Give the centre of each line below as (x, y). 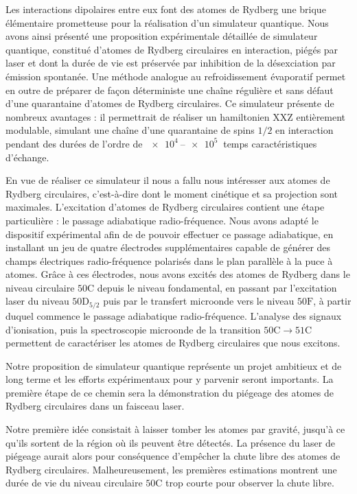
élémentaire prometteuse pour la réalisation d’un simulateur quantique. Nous (167, 22)
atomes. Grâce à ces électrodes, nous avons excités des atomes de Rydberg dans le (178, 274)
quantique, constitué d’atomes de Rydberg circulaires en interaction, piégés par (172, 49)
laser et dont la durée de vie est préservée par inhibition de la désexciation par (171, 63)
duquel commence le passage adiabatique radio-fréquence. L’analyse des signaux (174, 315)
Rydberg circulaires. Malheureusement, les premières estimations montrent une (171, 469)
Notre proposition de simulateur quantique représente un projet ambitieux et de (174, 365)
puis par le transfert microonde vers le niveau (199, 301)
